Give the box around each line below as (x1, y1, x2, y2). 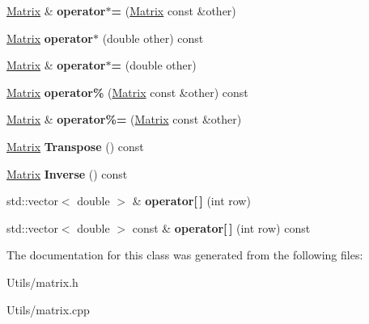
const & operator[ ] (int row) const (132, 219, 311, 236)
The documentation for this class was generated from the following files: (6, 246, 363, 263)
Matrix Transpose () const (6, 137, 144, 154)
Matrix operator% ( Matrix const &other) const (6, 83, 248, 100)
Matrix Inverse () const (6, 165, 128, 182)
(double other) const (102, 29, 204, 46)
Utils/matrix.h (6, 273, 78, 290)
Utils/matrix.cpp (6, 301, 90, 318)
